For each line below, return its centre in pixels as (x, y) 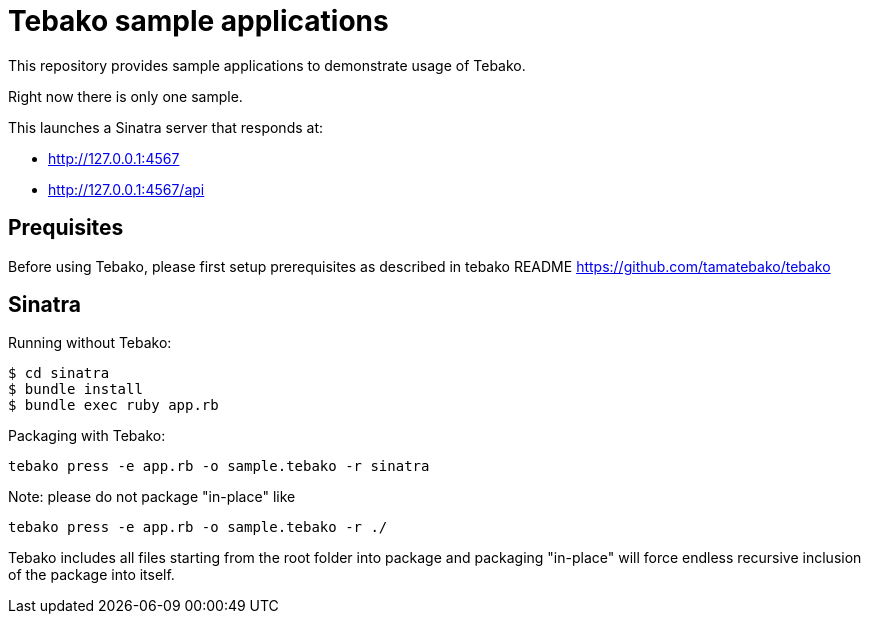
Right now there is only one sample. (125, 96)
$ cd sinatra (59, 373)
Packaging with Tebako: (87, 436)
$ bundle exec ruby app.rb (113, 405)
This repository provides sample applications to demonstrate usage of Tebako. (267, 65)
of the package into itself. (91, 575)
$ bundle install (75, 389)
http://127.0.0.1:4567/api (126, 189)
